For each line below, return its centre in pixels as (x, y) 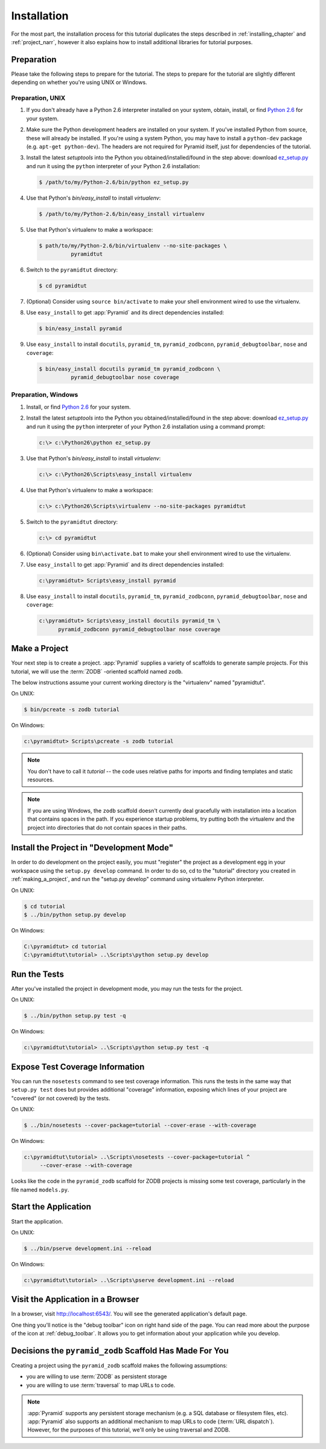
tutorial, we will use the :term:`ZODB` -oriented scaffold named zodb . (97, 671)
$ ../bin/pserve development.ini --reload (88, 1248)
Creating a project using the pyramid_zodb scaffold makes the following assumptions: (119, 1366)
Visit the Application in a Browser (75, 1299)
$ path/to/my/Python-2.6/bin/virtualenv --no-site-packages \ (133, 246)
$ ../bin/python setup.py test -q (75, 1016)
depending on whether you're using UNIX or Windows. (79, 82)
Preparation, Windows (45, 395)
